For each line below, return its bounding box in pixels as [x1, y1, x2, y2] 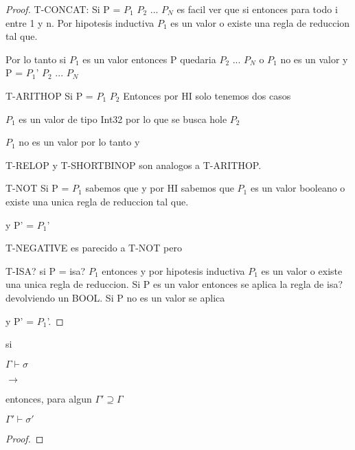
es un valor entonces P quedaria [82, 52, 216, 66]
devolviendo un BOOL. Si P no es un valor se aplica [5, 290, 225, 304]
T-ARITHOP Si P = [5, 88, 93, 102]
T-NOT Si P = [5, 181, 69, 195]
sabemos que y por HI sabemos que [85, 181, 234, 195]
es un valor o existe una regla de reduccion [170, 15, 350, 30]
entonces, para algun [5, 391, 92, 405]
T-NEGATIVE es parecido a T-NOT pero [5, 240, 182, 255]
